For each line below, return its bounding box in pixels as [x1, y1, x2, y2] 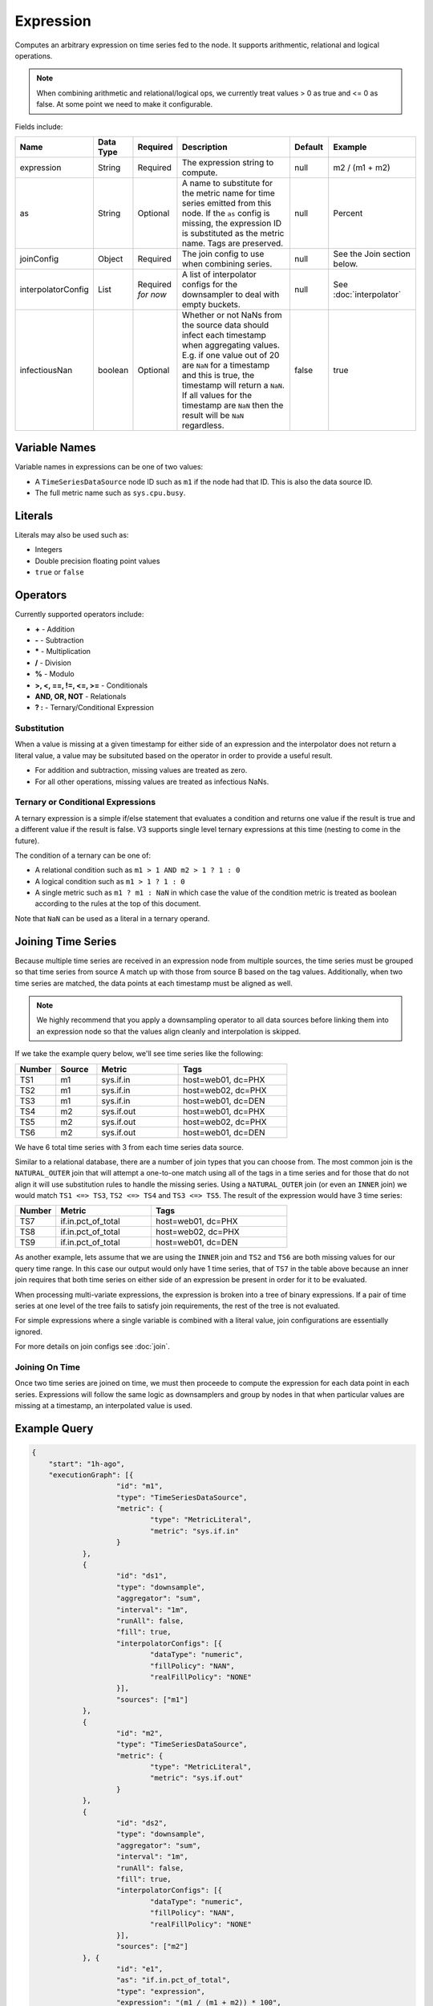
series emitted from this [181, 197, 272, 209]
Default [293, 141, 324, 152]
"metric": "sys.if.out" [149, 1773, 244, 1783]
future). [14, 835, 40, 846]
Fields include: [14, 121, 63, 132]
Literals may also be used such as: [14, 530, 129, 540]
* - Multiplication [34, 647, 91, 656]
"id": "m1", [116, 1481, 164, 1491]
